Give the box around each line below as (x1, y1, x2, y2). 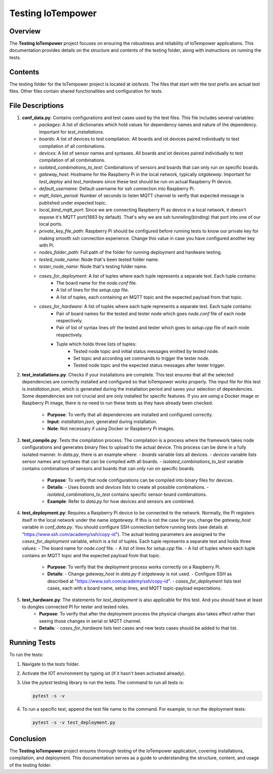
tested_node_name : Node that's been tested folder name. (39, 256, 159, 262)
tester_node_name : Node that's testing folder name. (39, 263, 148, 269)
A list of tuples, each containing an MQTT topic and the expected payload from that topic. (56, 294, 243, 300)
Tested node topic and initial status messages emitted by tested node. (73, 348, 219, 354)
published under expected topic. (39, 200, 107, 206)
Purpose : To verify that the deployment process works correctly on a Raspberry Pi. (47, 564, 221, 570)
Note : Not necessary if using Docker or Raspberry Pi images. (47, 425, 174, 432)
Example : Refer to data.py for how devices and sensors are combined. (47, 498, 195, 504)
